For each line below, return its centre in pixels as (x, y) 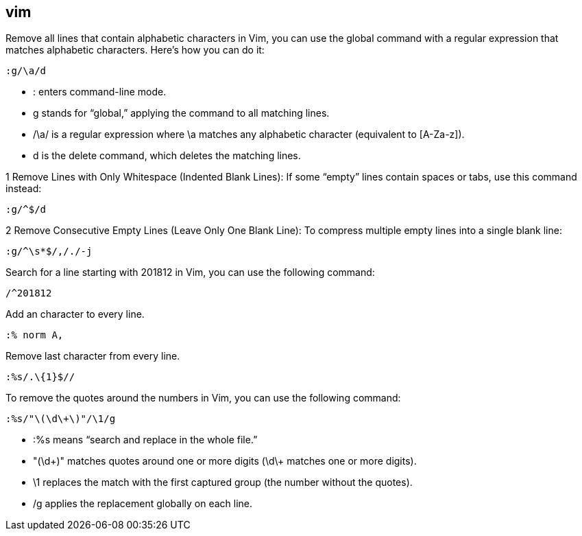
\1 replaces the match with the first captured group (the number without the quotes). (223, 482)
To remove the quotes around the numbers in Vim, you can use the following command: (203, 398)
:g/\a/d (26, 71)
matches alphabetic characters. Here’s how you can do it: (135, 50)
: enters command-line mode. (100, 92)
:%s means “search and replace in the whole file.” (145, 440)
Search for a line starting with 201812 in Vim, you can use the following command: (190, 272)
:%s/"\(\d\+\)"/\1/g (61, 419)
